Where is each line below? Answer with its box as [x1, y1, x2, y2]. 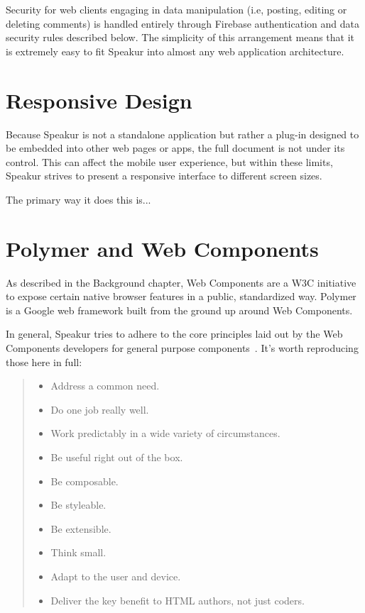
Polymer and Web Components [6, 233, 319, 263]
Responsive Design [6, 85, 192, 114]
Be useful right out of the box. [50, 449, 183, 464]
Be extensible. [50, 521, 111, 536]
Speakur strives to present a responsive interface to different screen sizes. [6, 168, 322, 183]
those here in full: [6, 354, 82, 369]
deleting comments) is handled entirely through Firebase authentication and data [6, 16, 359, 31]
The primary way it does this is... [6, 192, 151, 206]
